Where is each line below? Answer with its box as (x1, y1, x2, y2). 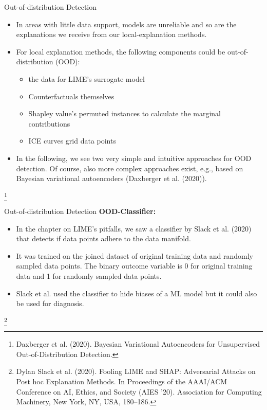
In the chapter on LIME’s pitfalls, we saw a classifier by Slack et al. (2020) (16, 223, 252, 234)
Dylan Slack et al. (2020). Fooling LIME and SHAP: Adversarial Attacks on (16, 366, 256, 377)
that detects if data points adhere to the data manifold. (16, 233, 191, 244)
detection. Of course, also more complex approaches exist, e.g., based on (16, 163, 243, 173)
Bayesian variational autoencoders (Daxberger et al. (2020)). (16, 173, 207, 184)
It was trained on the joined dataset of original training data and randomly (16, 250, 253, 261)
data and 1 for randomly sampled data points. (16, 271, 162, 281)
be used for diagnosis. (16, 298, 84, 309)
